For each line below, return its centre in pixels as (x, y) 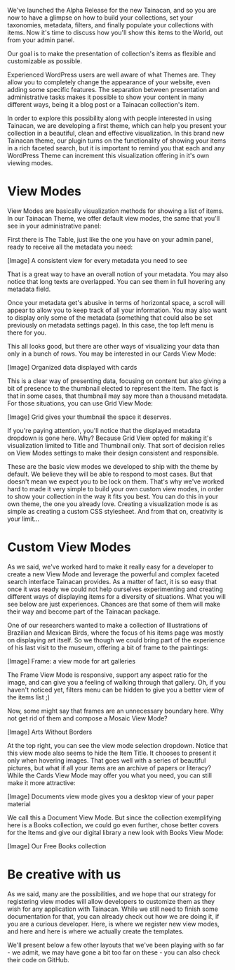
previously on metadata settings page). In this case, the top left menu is (110, 325)
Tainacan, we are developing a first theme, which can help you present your (117, 125)
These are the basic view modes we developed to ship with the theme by (113, 466)
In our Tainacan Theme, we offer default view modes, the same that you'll (114, 218)
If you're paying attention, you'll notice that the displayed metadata (104, 430)
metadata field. (29, 289)
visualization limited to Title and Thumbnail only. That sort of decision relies (116, 445)
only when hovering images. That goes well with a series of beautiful (107, 760)
